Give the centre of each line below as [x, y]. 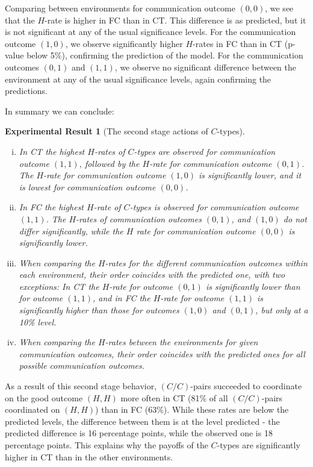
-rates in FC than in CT [237, 43]
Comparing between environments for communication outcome [120, 8]
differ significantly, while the [71, 230]
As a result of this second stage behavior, [81, 386]
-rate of [107, 207]
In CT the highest [52, 151]
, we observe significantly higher [124, 43]
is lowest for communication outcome [87, 186]
